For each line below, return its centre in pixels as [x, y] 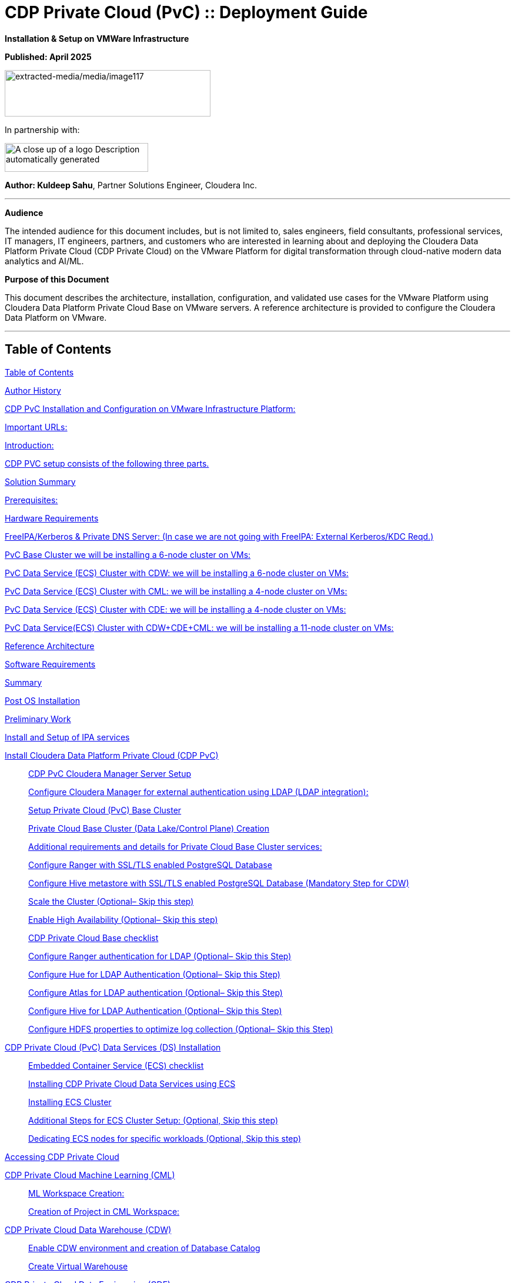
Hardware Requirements [52, 518]
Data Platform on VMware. [56, 317]
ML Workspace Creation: [76, 1193]
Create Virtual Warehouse [78, 1266]
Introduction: [29, 445]
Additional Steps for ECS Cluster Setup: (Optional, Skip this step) [153, 1120]
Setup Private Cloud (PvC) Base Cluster [105, 810]
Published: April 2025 [48, 56]
